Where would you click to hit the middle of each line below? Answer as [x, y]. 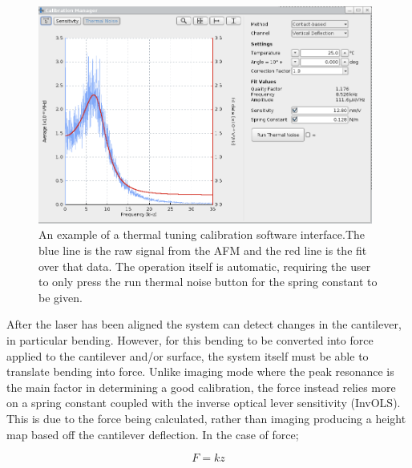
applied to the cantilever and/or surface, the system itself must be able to [188, 355]
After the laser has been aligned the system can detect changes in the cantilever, [204, 324]
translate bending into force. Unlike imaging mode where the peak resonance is [200, 371]
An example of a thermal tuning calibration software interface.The [202, 234]
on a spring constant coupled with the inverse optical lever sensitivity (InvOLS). [204, 403]
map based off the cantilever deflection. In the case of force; [153, 434]
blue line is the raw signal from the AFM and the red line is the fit [203, 250]
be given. [61, 297]
